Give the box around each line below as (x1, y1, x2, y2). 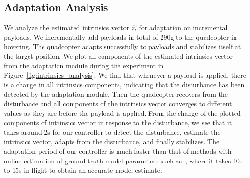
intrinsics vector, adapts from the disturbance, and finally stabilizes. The (4, 136, 220, 146)
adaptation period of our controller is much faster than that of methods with (4, 146, 232, 156)
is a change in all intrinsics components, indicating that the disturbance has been (4, 79, 245, 89)
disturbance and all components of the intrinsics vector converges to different (4, 98, 232, 108)
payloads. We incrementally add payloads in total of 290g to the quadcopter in (4, 32, 237, 42)
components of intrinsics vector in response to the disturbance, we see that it (4, 117, 232, 128)
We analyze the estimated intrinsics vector (4, 22, 130, 32)
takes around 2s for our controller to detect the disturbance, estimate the (4, 127, 221, 137)
